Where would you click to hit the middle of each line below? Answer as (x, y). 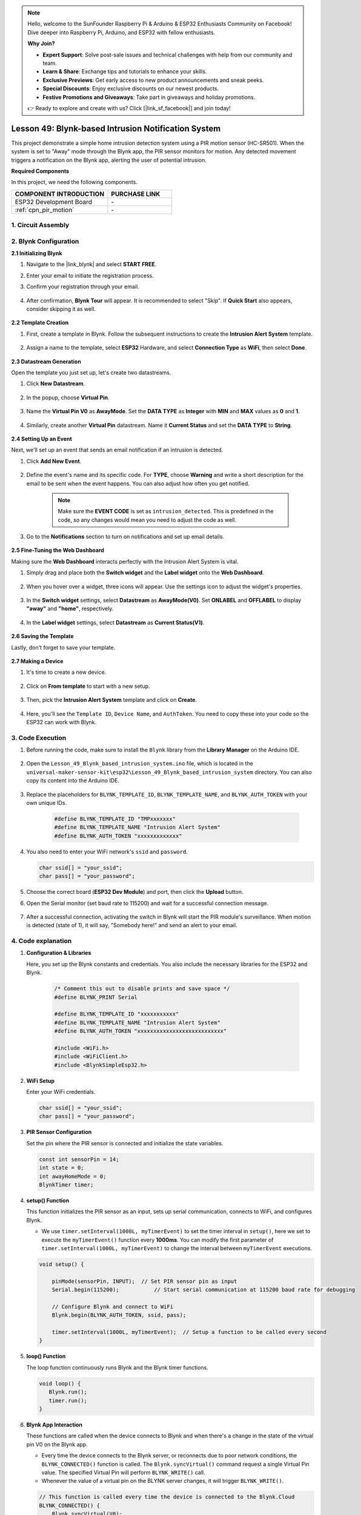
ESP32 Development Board (54, 202)
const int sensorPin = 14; (79, 1159)
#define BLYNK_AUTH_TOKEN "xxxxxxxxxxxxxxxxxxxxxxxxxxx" (141, 1031)
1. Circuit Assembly (40, 225)
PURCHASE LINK (136, 194)
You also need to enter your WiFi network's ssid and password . (107, 851)
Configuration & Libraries (59, 953)
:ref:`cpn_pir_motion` (45, 210)
